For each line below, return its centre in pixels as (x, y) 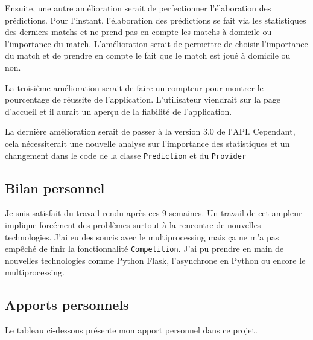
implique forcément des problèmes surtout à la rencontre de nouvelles (133, 224)
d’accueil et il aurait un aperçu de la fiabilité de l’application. (119, 111)
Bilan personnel (55, 188)
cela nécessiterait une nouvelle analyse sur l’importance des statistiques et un (147, 143)
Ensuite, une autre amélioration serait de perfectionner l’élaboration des (138, 8)
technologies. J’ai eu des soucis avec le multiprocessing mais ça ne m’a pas (142, 236)
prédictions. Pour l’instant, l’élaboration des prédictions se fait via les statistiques (156, 20)
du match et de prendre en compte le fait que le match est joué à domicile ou (148, 55)
